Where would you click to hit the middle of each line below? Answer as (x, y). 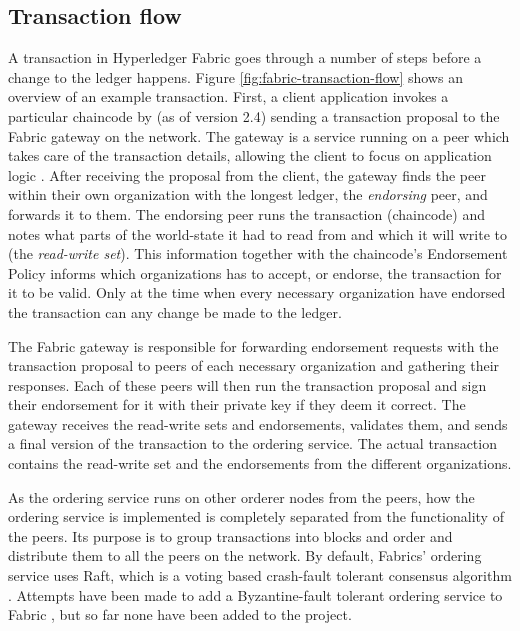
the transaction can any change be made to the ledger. (175, 311)
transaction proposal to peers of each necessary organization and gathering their (254, 365)
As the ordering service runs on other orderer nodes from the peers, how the (241, 496)
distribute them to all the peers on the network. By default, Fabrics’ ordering (245, 555)
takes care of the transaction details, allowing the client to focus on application (250, 155)
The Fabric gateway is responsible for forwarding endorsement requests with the (253, 345)
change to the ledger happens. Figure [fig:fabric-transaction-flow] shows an (235, 76)
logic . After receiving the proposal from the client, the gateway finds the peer (247, 174)
